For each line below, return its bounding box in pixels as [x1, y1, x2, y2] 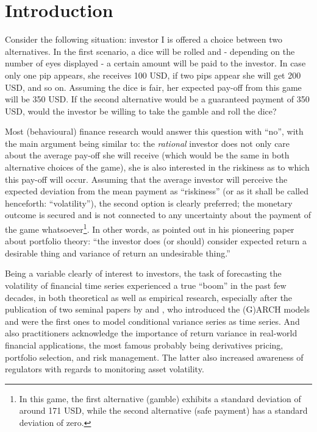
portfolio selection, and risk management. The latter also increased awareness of [5, 350, 304, 363]
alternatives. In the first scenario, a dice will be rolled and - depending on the [5, 44, 295, 57]
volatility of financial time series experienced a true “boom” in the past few [5, 279, 287, 292]
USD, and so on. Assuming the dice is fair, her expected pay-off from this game [5, 80, 302, 93]
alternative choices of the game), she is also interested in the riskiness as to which [5, 161, 310, 174]
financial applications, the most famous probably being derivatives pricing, [5, 339, 283, 352]
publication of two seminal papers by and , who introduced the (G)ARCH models [5, 303, 310, 316]
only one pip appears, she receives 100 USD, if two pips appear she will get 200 [5, 68, 301, 81]
